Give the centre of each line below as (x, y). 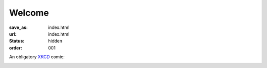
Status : (17, 41)
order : (16, 48)
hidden (55, 41)
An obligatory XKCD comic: (37, 57)
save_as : (19, 27)
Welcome (29, 13)
